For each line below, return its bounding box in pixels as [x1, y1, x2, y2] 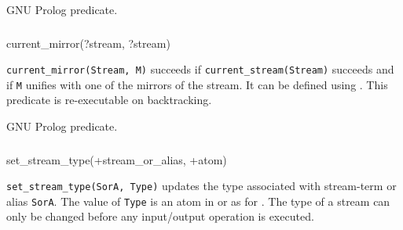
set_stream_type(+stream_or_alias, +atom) [6, 151, 227, 167]
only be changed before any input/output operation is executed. [6, 208, 314, 225]
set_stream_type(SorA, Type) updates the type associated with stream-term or [6, 178, 397, 194]
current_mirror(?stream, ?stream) [6, 34, 170, 51]
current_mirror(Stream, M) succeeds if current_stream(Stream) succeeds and [6, 61, 394, 77]
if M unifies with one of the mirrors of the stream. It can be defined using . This [6, 76, 388, 92]
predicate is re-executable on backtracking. [6, 92, 212, 108]
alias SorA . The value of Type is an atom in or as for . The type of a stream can [6, 192, 390, 209]
